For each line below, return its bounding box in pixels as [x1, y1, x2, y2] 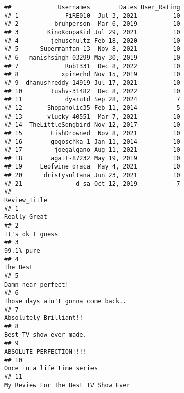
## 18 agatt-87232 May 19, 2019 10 [4, 154, 180, 162]
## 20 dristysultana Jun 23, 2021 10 [4, 172, 180, 179]
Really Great [4, 213, 47, 221]
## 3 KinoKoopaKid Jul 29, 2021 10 [4, 28, 180, 36]
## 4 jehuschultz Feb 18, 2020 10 [4, 37, 180, 44]
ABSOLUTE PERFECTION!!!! [4, 348, 87, 355]
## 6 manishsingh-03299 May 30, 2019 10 [4, 53, 180, 61]
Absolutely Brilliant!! [4, 314, 83, 322]
